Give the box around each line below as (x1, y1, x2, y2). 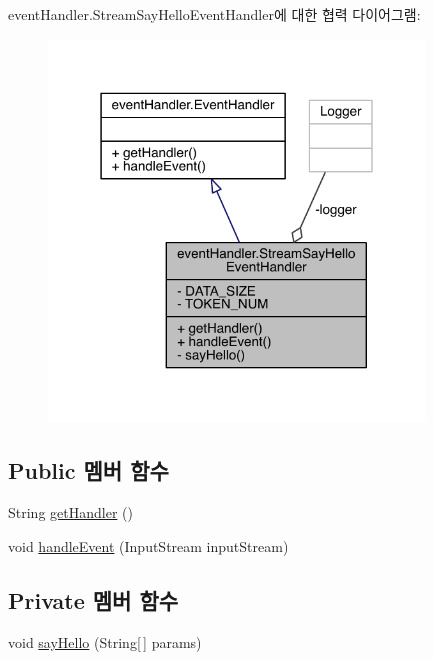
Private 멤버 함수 (8, 584, 179, 615)
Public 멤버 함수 (8, 455, 169, 486)
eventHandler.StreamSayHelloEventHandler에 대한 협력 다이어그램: (8, 4, 421, 24)
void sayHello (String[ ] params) (8, 631, 202, 652)
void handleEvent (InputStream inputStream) (8, 535, 289, 556)
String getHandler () (8, 502, 133, 523)
